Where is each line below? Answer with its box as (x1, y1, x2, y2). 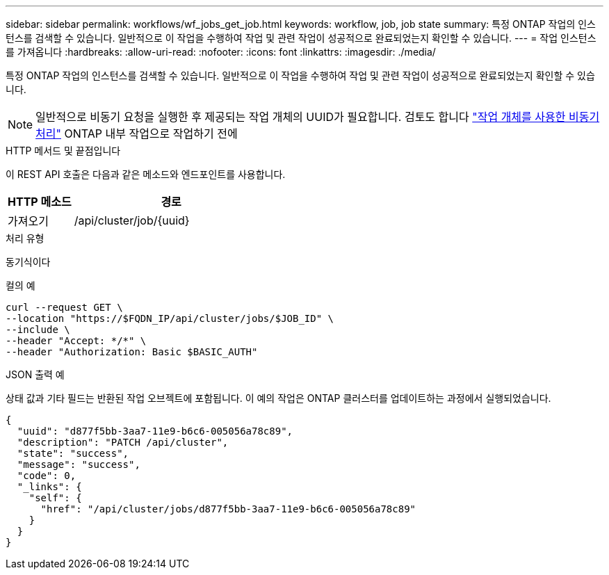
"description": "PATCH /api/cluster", (17, 437, 229, 448)
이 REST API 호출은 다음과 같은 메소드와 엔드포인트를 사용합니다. (6, 168, 286, 180)
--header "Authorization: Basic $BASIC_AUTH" (6, 346, 258, 357)
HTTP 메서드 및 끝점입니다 (6, 145, 121, 156)
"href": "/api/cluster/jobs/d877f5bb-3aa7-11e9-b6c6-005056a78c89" (40, 503, 416, 515)
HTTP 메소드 (8, 195, 72, 209)
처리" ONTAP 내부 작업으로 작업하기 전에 (35, 127, 238, 140)
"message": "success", (17, 459, 140, 470)
